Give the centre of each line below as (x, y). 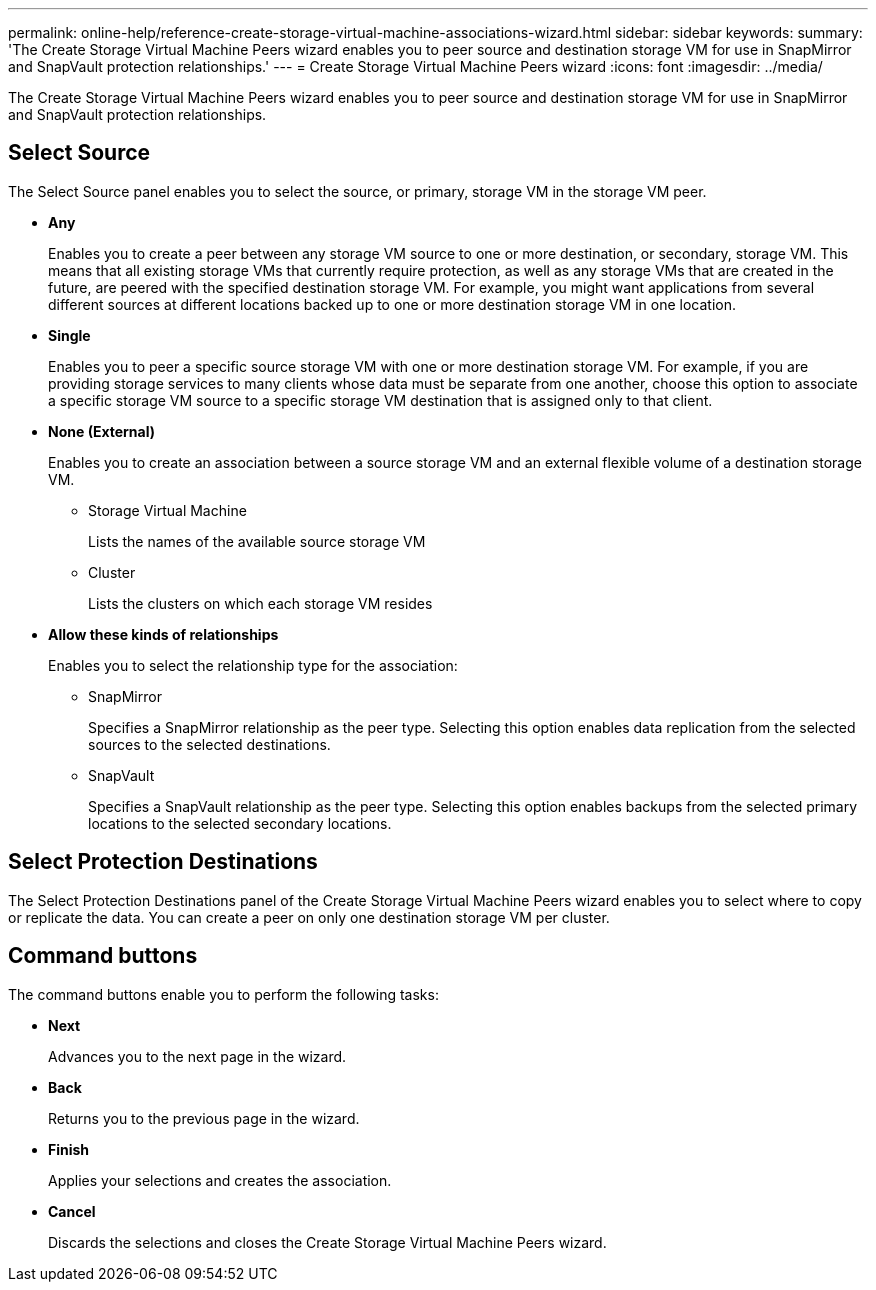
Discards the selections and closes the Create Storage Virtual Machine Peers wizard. (327, 1242)
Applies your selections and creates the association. (220, 1180)
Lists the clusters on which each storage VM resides (260, 603)
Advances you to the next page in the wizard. (197, 1056)
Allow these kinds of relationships (163, 634)
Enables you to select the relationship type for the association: (253, 665)
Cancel (72, 1211)
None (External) (102, 431)
